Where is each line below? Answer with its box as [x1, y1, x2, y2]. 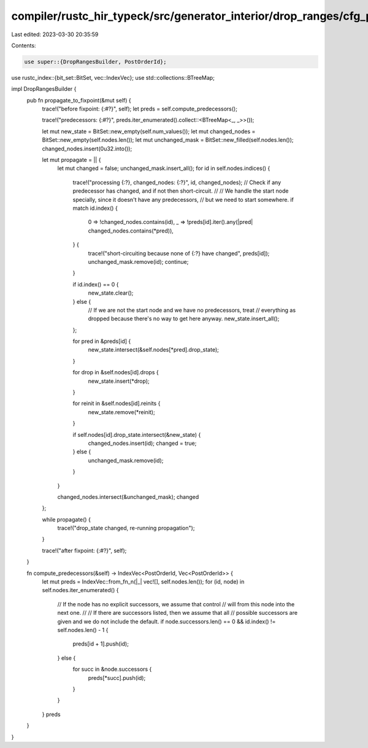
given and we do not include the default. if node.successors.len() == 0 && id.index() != [57, 617, 276, 625]
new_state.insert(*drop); [88, 377, 150, 385]
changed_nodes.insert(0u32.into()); [42, 145, 132, 152]
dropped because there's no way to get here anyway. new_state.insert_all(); [88, 315, 280, 322]
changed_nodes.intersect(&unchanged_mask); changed [57, 493, 199, 500]
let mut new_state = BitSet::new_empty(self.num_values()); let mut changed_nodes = [42, 128, 256, 135]
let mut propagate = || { [42, 156, 101, 164]
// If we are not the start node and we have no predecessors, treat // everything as [88, 306, 296, 314]
